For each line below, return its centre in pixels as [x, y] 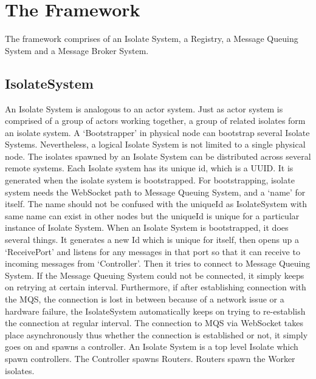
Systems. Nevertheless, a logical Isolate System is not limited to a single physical [155, 144]
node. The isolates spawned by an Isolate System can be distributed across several [158, 156]
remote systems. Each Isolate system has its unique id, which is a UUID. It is [149, 168]
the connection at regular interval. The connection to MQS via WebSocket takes [154, 323]
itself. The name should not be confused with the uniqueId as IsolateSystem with [156, 204]
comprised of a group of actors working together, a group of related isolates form [155, 121]
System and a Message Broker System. [77, 50]
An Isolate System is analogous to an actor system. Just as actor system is [144, 108]
